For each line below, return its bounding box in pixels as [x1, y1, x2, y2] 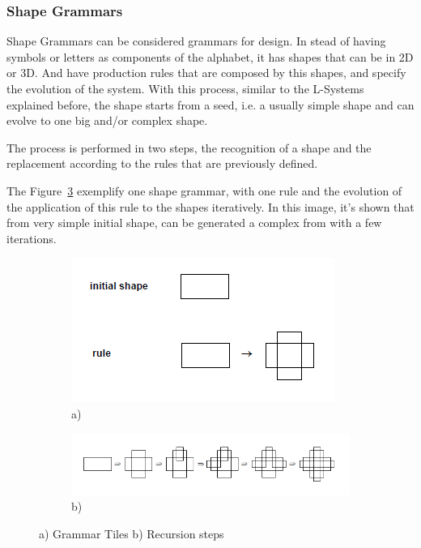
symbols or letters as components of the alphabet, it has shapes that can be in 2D [6, 48, 414, 65]
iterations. [6, 229, 57, 246]
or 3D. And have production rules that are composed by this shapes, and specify [6, 64, 406, 81]
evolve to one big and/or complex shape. [6, 112, 208, 129]
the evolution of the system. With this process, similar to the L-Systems [6, 80, 364, 96]
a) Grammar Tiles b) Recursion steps [39, 524, 224, 542]
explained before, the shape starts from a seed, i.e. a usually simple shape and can [6, 96, 415, 113]
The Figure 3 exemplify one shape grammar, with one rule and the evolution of [6, 182, 402, 199]
